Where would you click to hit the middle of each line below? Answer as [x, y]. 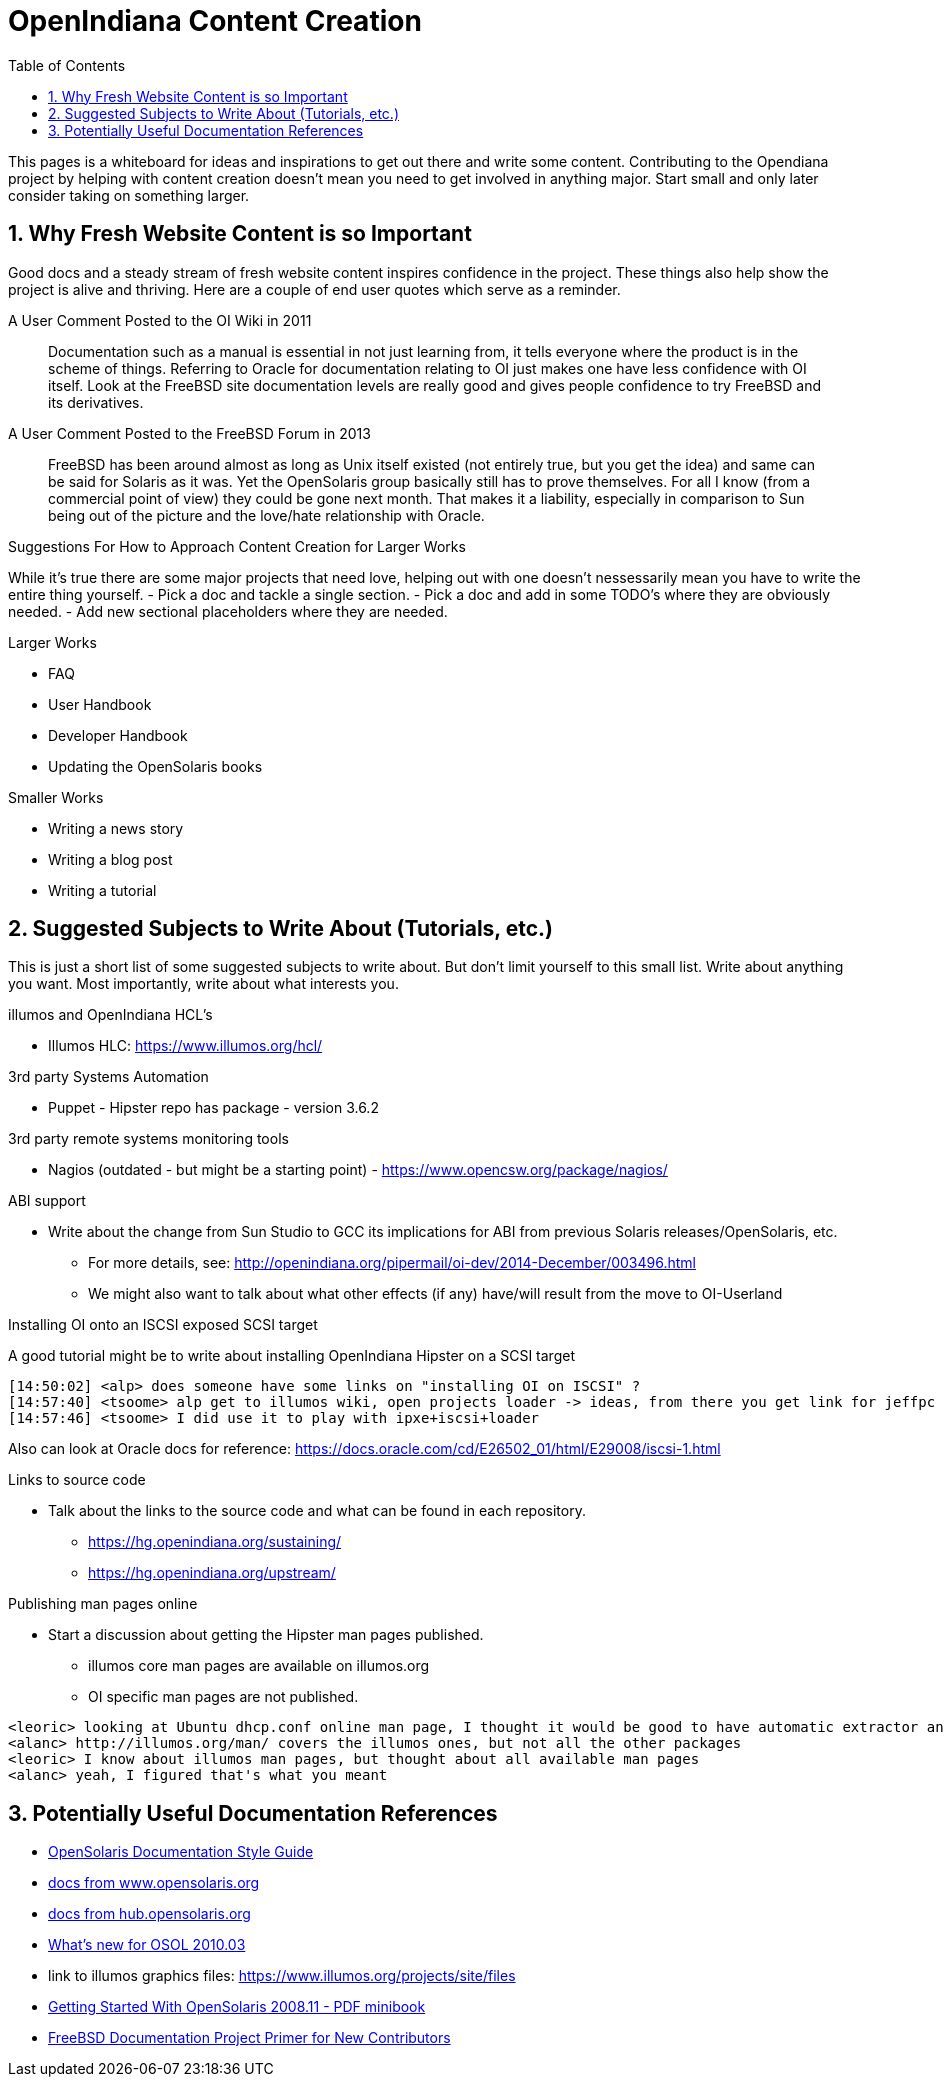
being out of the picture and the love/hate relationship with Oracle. [266, 515]
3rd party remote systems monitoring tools [148, 1139]
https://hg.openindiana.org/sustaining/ [215, 1542]
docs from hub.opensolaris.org [149, 1914]
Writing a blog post [110, 859]
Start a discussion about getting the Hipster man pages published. [266, 1635]
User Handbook [100, 704]
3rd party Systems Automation [108, 1077]
